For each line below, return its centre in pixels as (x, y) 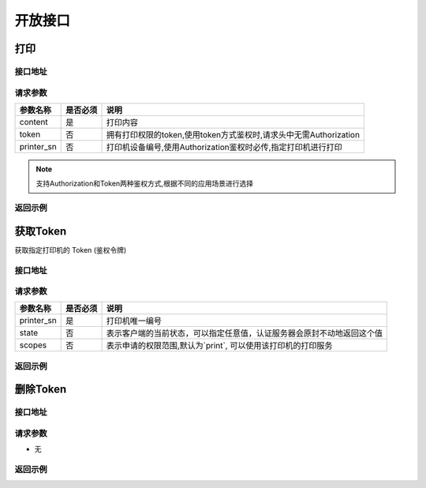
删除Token (41, 390)
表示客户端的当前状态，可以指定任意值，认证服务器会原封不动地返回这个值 (244, 333)
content (34, 122)
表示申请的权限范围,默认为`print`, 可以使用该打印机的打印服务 (219, 346)
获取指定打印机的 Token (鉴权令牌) (71, 250)
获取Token (41, 231)
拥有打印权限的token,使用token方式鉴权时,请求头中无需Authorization (233, 134)
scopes (33, 345)
